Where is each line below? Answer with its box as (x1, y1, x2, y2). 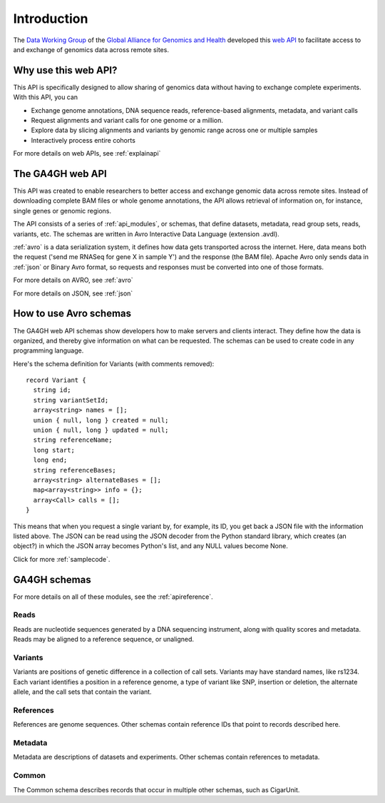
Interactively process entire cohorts (31, 136, 135, 144)
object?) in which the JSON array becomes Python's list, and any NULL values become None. (13, 542, 288, 550)
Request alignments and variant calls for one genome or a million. (31, 116, 224, 125)
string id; (33, 386, 71, 394)
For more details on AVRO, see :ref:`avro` (13, 276, 133, 285)
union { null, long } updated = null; (33, 426, 169, 435)
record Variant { (26, 376, 86, 385)
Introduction (13, 11, 88, 26)
